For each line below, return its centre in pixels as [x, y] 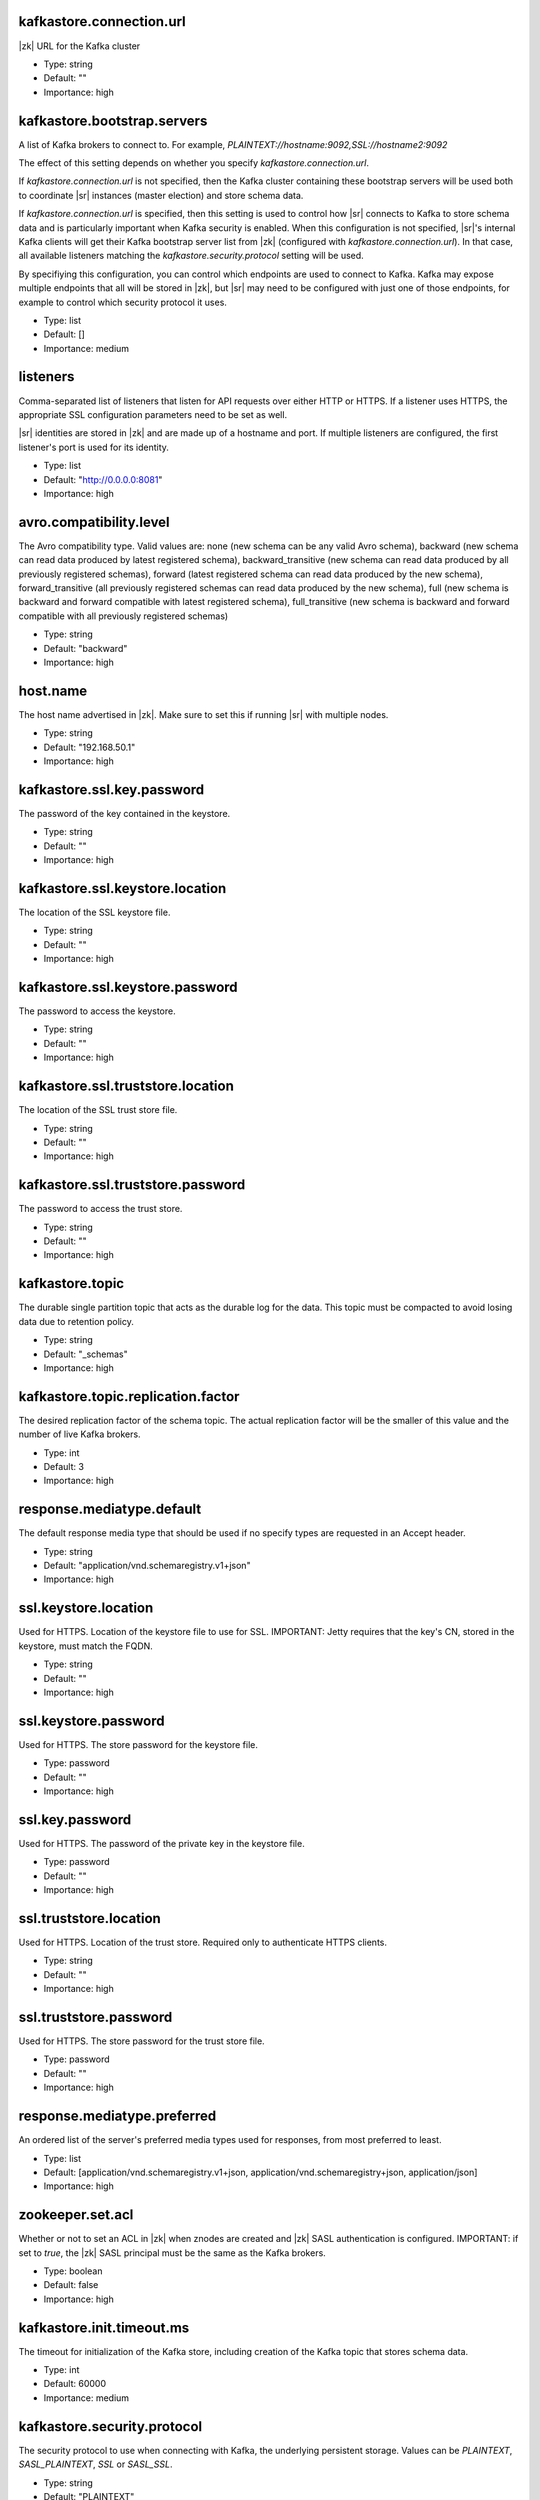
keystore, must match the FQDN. [86, 1646]
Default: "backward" [85, 648]
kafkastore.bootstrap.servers [113, 120]
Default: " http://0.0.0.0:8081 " [103, 479]
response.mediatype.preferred [117, 2116]
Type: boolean [73, 2271]
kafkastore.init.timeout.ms [104, 2327]
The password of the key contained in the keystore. [124, 813]
